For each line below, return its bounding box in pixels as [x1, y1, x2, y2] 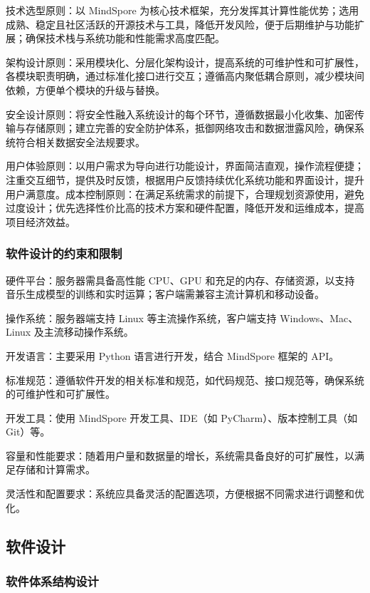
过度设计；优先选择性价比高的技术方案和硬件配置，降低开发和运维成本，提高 [6, 200, 364, 215]
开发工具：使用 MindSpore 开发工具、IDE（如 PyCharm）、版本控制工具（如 [6, 410, 358, 425]
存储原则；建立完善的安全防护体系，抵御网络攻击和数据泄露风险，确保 [25, 120, 354, 135]
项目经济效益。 [6, 214, 75, 229]
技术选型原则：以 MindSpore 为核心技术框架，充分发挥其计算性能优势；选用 [6, 3, 359, 17]
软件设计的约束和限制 [6, 244, 122, 262]
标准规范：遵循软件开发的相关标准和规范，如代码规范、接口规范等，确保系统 [6, 372, 364, 387]
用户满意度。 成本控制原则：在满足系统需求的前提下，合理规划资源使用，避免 [6, 186, 364, 201]
